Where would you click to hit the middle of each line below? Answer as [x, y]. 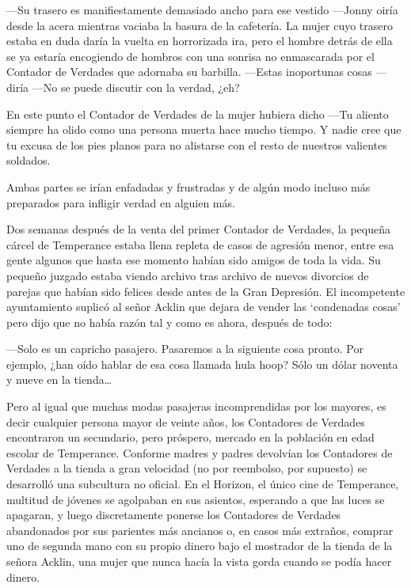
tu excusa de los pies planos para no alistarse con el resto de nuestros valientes [197, 144]
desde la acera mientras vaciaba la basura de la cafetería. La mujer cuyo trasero [200, 25]
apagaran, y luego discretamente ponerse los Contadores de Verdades [174, 515]
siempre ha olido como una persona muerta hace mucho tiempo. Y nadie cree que [204, 129]
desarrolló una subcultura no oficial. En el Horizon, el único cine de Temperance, [203, 484]
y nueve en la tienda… [59, 379]
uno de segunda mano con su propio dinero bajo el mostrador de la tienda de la [200, 546]
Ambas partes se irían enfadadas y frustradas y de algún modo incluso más [188, 186]
